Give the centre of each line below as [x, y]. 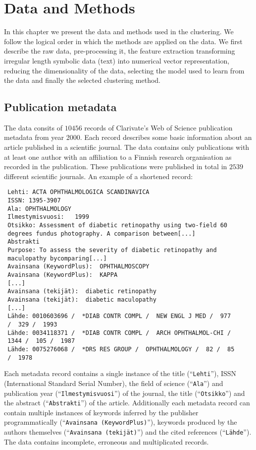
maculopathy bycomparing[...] [57, 258]
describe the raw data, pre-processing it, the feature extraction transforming [120, 51]
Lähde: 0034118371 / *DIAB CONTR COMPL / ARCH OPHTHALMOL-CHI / [119, 333]
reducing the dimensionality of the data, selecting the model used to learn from [124, 70]
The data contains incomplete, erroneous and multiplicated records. [106, 441]
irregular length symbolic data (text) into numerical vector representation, [117, 60]
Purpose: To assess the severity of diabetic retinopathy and [112, 250]
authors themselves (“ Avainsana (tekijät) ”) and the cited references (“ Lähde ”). [128, 432]
